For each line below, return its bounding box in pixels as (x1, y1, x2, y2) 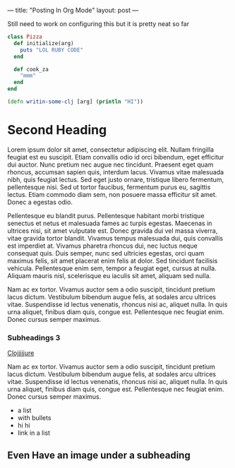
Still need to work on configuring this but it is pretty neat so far (7, 20, 189, 28)
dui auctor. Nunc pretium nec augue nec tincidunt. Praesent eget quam (7, 160, 214, 169)
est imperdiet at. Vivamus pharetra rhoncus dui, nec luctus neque (7, 241, 198, 250)
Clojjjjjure (7, 349, 35, 357)
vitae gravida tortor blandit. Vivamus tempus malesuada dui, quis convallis (7, 234, 224, 242)
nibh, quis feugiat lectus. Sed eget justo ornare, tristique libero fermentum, (7, 175, 224, 184)
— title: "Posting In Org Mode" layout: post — (7, 6, 139, 14)
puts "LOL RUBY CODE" (20, 46, 83, 54)
